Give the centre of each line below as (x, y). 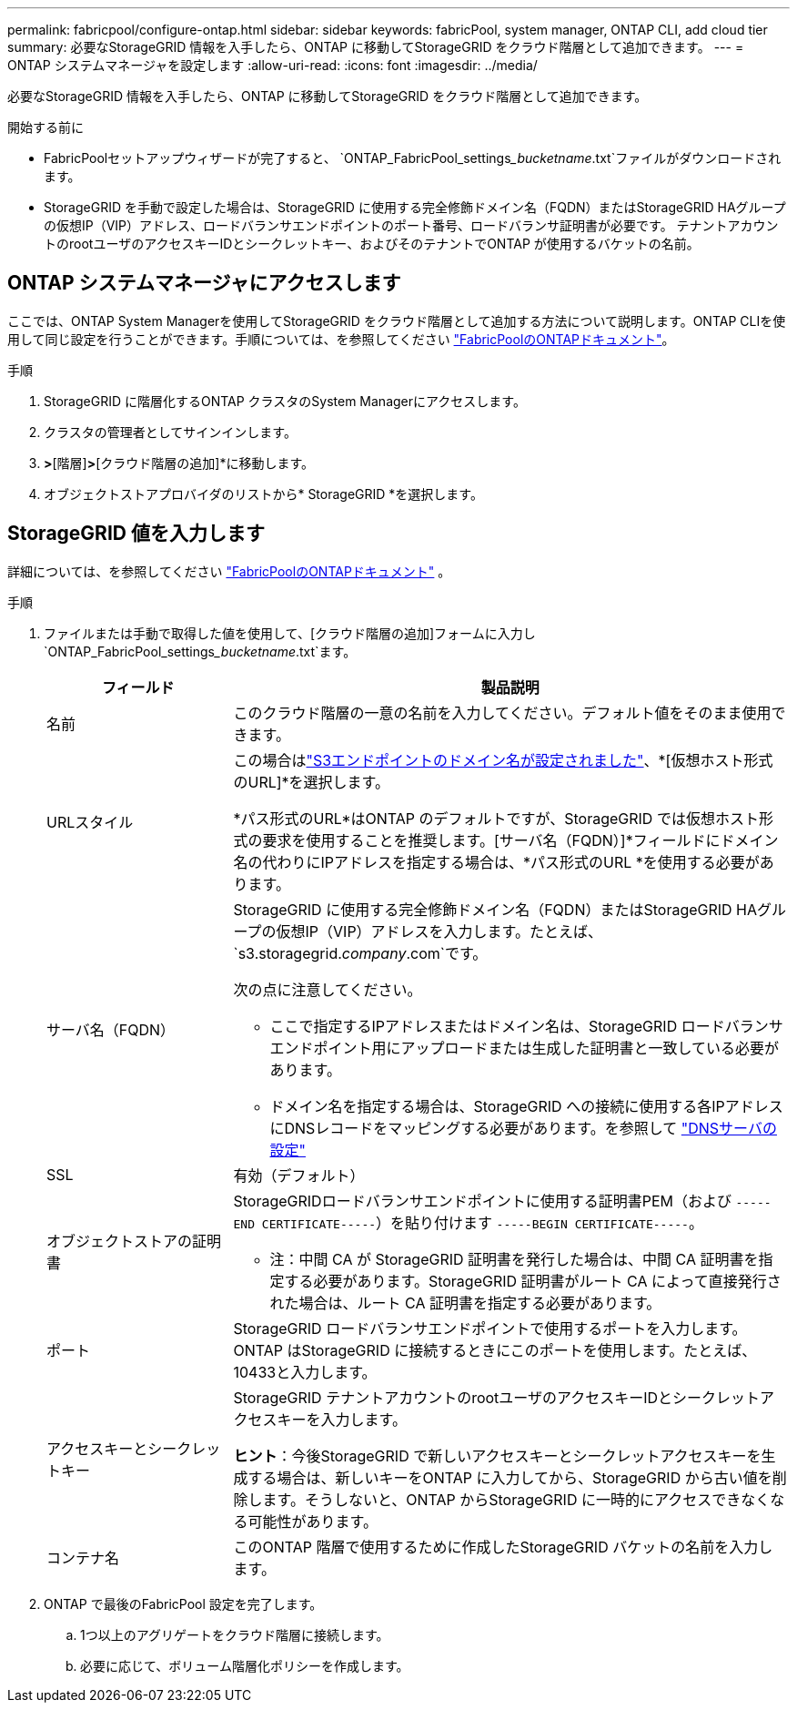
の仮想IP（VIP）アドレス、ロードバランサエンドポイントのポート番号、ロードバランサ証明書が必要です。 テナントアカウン (411, 225)
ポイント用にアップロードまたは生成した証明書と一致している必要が (546, 1048)
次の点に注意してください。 (328, 989)
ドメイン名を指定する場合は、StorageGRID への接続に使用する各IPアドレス (526, 1106)
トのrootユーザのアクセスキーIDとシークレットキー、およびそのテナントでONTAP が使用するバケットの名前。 (372, 244)
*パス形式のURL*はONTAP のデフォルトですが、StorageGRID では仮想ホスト (496, 818)
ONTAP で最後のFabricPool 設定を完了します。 (183, 1603)
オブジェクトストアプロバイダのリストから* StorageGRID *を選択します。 (263, 494)
